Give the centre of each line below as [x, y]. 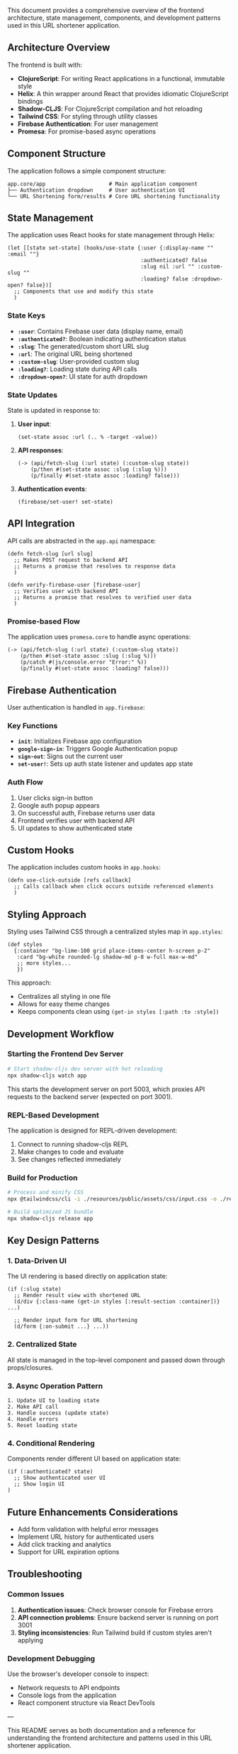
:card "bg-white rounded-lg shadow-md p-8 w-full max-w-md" [107, 957]
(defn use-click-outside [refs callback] [69, 880]
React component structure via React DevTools [86, 1703]
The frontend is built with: [45, 65]
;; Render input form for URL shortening [76, 1321]
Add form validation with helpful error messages [88, 1530]
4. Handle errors [33, 1419]
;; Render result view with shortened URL [77, 1296]
